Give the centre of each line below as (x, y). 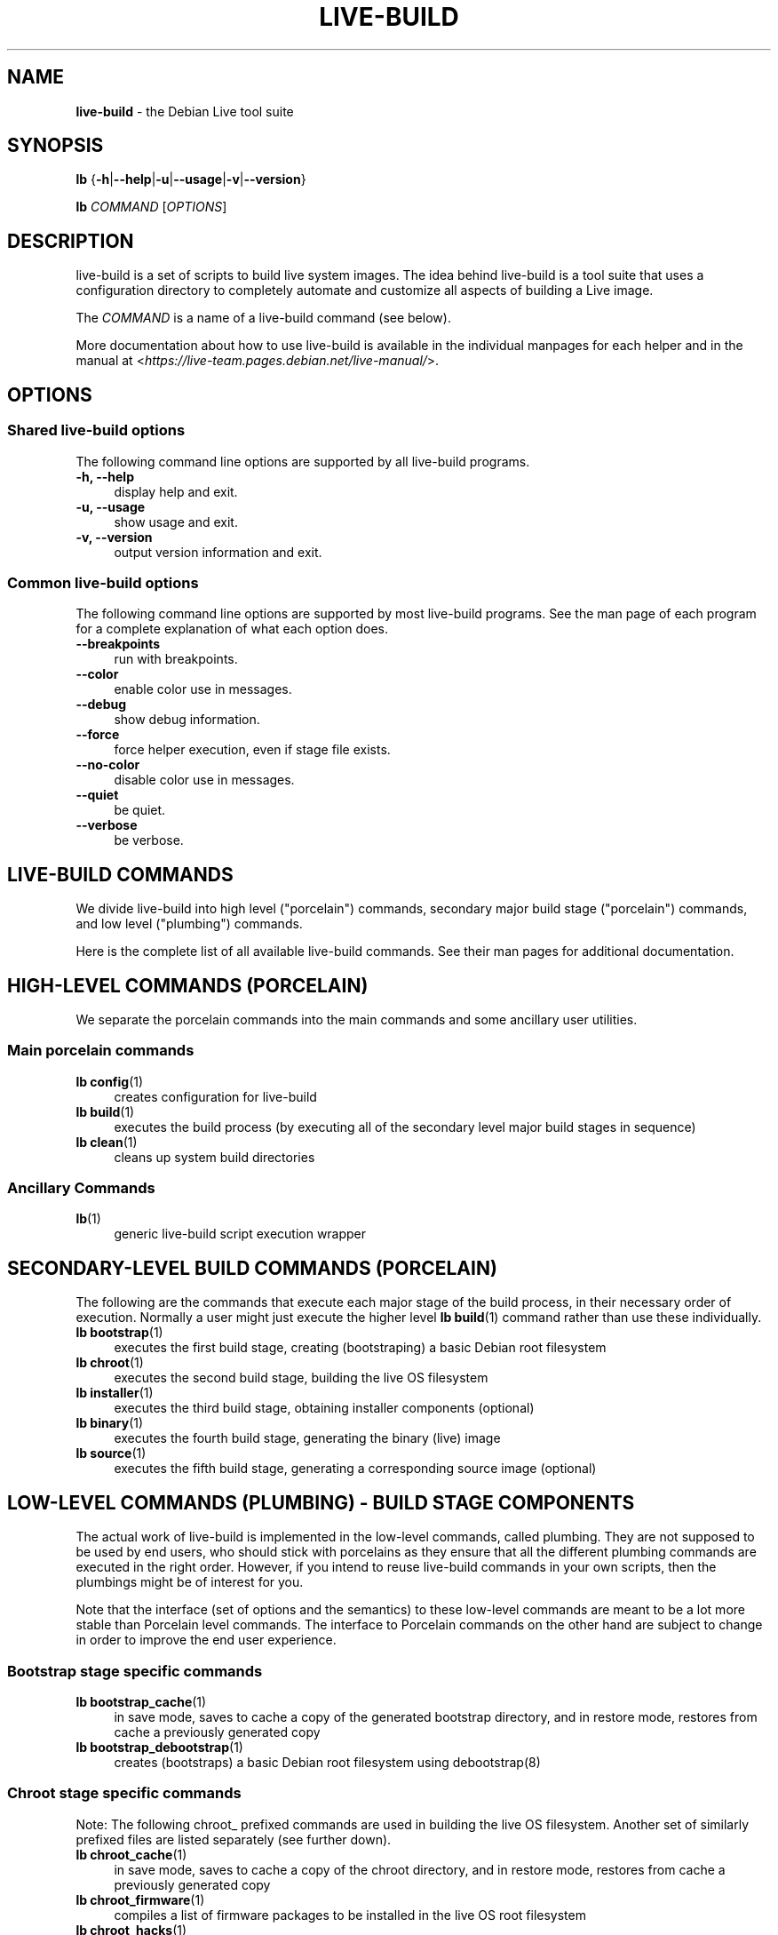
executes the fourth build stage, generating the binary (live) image (307, 1438)
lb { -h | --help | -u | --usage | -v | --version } (191, 179)
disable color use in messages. (204, 780)
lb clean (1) (107, 1142)
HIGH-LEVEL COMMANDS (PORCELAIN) (188, 985)
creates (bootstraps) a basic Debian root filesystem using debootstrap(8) (327, 1762)
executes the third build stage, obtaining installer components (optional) (324, 1408)
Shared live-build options (96, 430)
